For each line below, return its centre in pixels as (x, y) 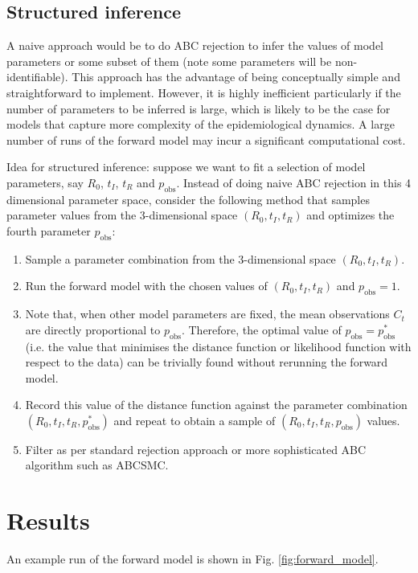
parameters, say (45, 182)
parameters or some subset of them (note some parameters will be (169, 61)
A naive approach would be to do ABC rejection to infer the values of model (195, 45)
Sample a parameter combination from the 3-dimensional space (180, 258)
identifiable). (37, 77)
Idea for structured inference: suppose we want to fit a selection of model (186, 167)
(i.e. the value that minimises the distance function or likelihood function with (218, 346)
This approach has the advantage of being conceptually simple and (236, 77)
